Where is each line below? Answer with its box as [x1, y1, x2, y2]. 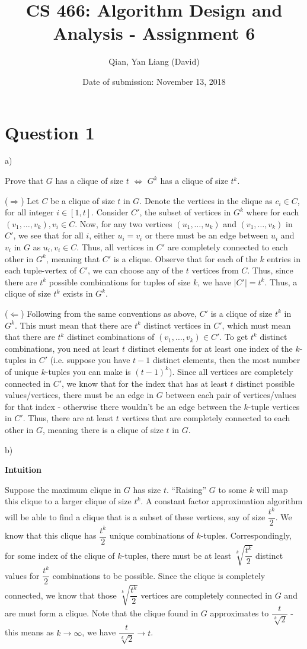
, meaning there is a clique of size [42, 423, 164, 435]
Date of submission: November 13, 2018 [82, 75, 226, 87]
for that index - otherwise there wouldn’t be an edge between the [5, 400, 241, 412]
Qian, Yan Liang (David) [108, 55, 200, 68]
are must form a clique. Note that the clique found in [5, 607, 199, 619]
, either [89, 229, 115, 241]
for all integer [5, 206, 54, 218]
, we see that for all [13, 229, 84, 241]
